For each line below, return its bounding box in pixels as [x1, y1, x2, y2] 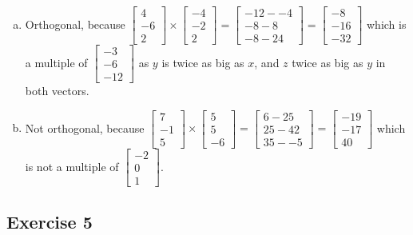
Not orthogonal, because [25, 119, 145, 136]
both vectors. [25, 82, 89, 99]
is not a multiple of [25, 157, 119, 174]
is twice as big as [161, 54, 244, 70]
